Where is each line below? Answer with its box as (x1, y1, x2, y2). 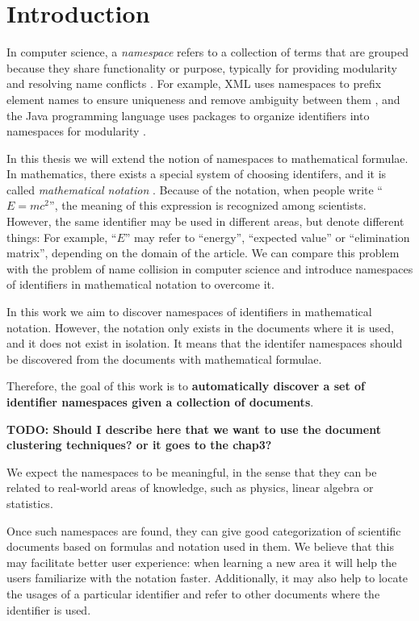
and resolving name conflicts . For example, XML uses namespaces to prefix (6, 75, 382, 92)
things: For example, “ (6, 228, 117, 245)
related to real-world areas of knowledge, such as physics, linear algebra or (6, 479, 374, 496)
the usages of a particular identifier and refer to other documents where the (6, 585, 380, 602)
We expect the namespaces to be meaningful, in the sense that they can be (6, 463, 377, 480)
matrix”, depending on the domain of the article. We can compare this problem (6, 244, 400, 261)
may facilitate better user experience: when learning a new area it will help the (6, 553, 397, 570)
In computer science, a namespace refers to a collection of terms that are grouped (6, 44, 409, 60)
